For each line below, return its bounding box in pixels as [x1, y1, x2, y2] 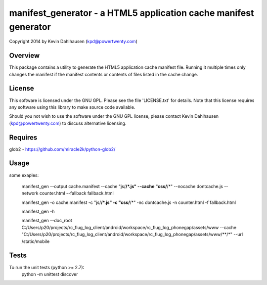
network [21, 190, 39, 196]
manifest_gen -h [21, 208, 55, 215]
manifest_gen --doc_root [21, 218, 73, 224]
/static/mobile [21, 238, 50, 244]
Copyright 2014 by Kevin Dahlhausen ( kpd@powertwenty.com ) [9, 39, 138, 45]
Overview [9, 51, 40, 60]
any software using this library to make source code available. [9, 104, 135, 110]
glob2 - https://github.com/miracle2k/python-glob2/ [9, 146, 116, 152]
